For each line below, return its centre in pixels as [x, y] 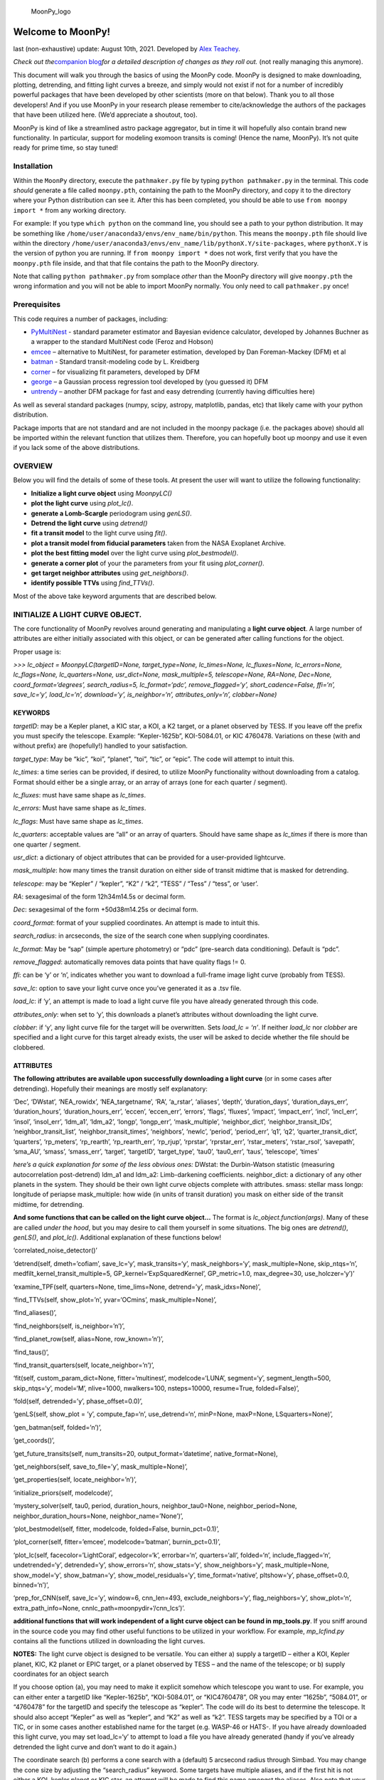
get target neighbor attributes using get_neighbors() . [110, 572]
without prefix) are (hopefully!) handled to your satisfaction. [101, 746]
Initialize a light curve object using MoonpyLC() [101, 493]
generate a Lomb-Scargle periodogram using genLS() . [111, 513]
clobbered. [29, 1047]
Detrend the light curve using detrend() [89, 523]
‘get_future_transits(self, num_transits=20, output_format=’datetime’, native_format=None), [145, 1453]
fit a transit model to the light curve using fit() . [99, 533]
